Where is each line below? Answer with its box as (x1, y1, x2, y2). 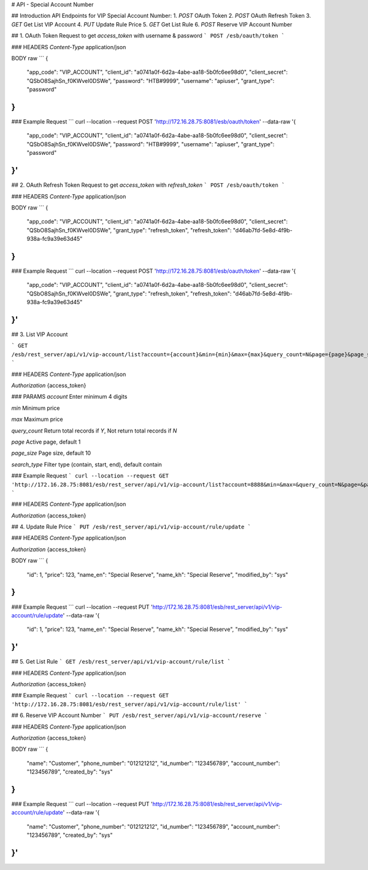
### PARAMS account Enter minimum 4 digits (11, 393, 128, 401)
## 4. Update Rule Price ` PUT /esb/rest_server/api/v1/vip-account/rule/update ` (11, 523, 251, 531)
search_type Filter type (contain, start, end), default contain (11, 461, 163, 468)
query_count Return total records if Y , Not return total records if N (11, 427, 177, 434)
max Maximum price (11, 415, 64, 423)
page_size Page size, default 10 (11, 449, 91, 457)
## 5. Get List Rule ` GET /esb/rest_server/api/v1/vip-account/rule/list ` (11, 658, 231, 665)
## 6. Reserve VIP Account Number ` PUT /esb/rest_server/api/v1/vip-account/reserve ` (11, 711, 268, 719)
